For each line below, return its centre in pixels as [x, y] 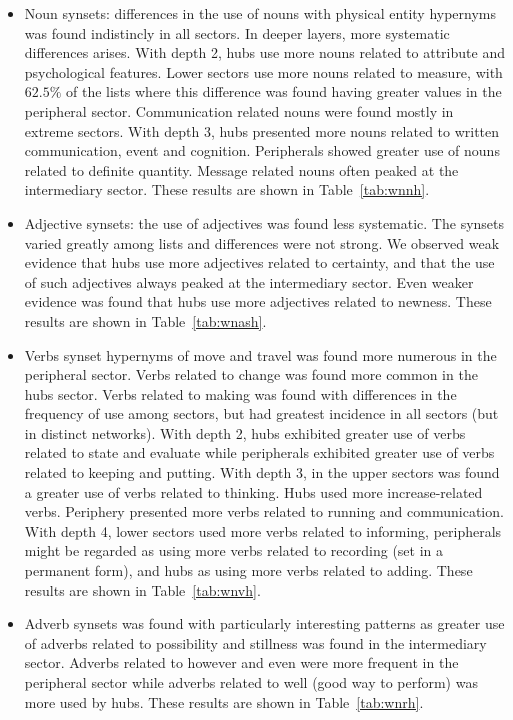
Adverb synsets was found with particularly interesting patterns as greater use [264, 623]
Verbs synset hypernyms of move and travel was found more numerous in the [260, 354]
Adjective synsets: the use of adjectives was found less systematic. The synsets [264, 222]
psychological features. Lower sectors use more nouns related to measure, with [263, 71]
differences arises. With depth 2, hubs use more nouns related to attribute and [264, 52]
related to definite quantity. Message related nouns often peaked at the [241, 169]
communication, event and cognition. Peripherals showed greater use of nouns [262, 150]
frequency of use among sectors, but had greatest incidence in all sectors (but [261, 413]
